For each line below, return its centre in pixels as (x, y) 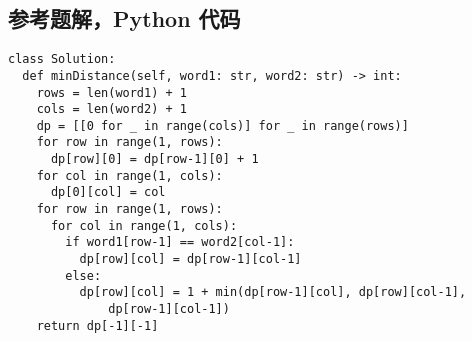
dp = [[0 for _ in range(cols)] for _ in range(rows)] (222, 125)
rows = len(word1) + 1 (111, 92)
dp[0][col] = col (108, 192)
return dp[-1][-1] (97, 325)
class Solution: (62, 59)
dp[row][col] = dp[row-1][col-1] (190, 259)
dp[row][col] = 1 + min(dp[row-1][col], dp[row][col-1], (273, 292)
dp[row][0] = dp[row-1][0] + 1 (154, 159)
